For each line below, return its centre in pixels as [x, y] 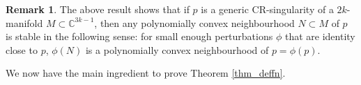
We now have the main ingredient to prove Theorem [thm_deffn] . [146, 73]
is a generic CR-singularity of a [267, 9]
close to [22, 49]
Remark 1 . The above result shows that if [98, 9]
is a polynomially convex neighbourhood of [177, 49]
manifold [24, 22]
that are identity [320, 36]
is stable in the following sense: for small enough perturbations [139, 36]
